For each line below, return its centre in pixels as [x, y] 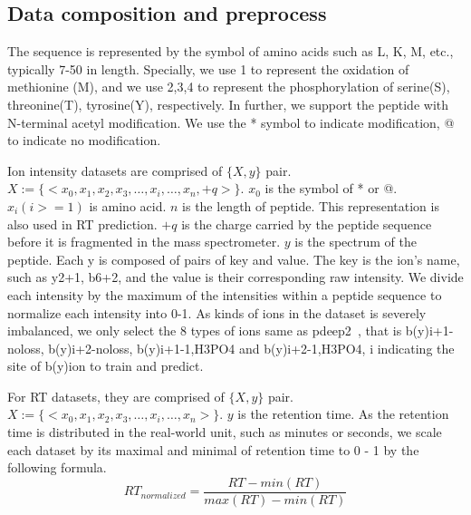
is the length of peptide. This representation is [311, 205]
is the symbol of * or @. [331, 188]
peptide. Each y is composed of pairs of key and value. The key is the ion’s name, [234, 259]
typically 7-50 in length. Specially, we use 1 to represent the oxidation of [208, 68]
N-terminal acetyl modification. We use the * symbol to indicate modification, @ [231, 122]
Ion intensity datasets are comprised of [115, 170]
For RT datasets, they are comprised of [116, 396]
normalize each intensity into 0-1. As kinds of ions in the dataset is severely [217, 312]
